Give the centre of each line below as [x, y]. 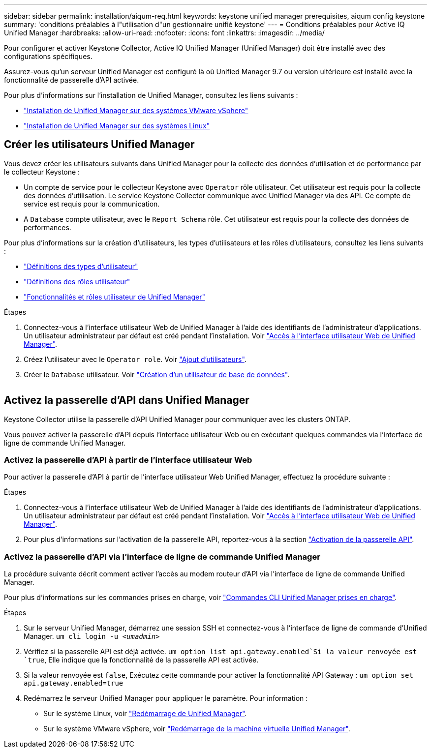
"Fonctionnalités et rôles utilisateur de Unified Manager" [114, 297]
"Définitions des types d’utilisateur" [81, 266]
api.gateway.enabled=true [74, 683]
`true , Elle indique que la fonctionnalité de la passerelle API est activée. [141, 660]
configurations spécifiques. [48, 56]
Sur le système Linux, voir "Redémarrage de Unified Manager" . [145, 714]
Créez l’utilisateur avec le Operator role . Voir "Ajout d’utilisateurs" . [135, 359]
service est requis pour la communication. [92, 204]
